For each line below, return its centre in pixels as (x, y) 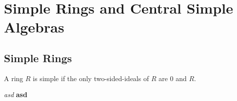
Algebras (34, 27)
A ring (14, 78)
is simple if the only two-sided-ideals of (91, 78)
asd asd (16, 94)
